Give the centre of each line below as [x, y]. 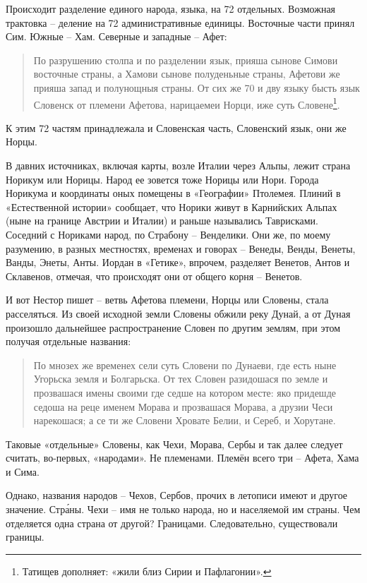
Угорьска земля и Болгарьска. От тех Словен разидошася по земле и [181, 379]
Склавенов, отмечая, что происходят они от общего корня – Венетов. [154, 276]
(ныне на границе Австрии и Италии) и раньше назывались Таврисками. [162, 221]
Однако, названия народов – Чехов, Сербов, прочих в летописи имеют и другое [177, 495]
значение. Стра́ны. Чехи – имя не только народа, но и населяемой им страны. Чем [183, 509]
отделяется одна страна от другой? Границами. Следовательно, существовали [172, 523]
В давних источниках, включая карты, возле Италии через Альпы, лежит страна [178, 165]
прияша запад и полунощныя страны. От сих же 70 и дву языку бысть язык [197, 87]
